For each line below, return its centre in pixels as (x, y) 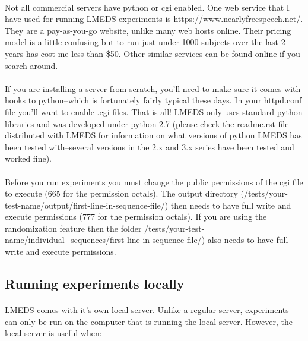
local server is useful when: (53, 333)
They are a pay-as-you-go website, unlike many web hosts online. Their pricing (148, 30)
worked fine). (28, 158)
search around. (31, 65)
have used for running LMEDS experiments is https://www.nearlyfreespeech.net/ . (154, 19)
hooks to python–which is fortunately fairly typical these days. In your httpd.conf (153, 100)
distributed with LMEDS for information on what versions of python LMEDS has (153, 135)
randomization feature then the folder (73, 228)
